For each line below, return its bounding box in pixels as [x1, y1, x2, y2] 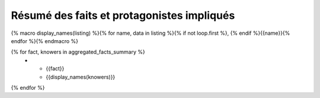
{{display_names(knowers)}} [46, 73, 116, 80]
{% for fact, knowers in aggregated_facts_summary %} [11, 48, 145, 55]
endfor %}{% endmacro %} [11, 37, 78, 44]
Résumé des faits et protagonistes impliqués [11, 9, 235, 22]
